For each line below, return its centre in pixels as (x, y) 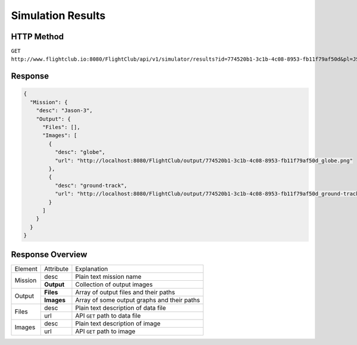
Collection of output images (114, 284)
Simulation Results (58, 15)
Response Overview (49, 254)
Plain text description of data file (120, 308)
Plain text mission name (109, 277)
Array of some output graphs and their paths (138, 300)
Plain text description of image (118, 323)
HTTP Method (37, 37)
